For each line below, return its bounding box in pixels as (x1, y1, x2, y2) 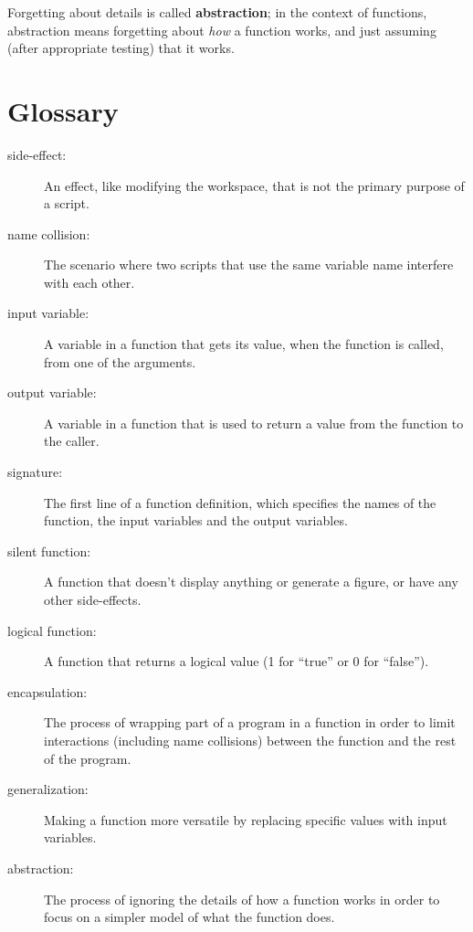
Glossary (7, 91, 119, 129)
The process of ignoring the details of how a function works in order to (44, 889, 440, 908)
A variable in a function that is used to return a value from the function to (44, 413, 464, 432)
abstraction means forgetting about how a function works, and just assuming (7, 20, 436, 39)
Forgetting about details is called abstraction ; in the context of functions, (7, 3, 427, 21)
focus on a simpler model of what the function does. (44, 907, 335, 927)
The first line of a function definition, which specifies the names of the (44, 492, 436, 512)
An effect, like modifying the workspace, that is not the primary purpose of (44, 175, 465, 195)
